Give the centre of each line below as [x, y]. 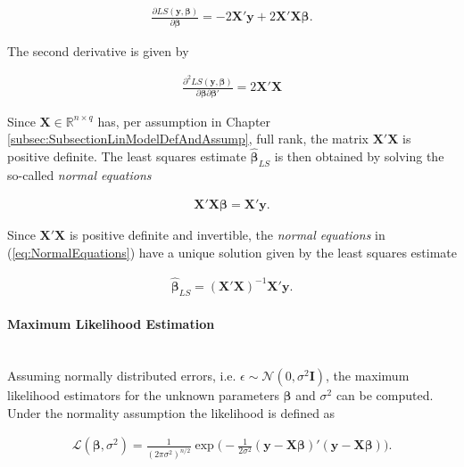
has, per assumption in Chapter [184, 121]
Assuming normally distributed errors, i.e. [122, 376]
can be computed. [385, 395]
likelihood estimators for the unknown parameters [143, 395]
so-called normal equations [79, 174]
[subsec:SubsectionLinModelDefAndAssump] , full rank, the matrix [188, 139]
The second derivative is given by [98, 50]
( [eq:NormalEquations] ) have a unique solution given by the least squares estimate [232, 253]
